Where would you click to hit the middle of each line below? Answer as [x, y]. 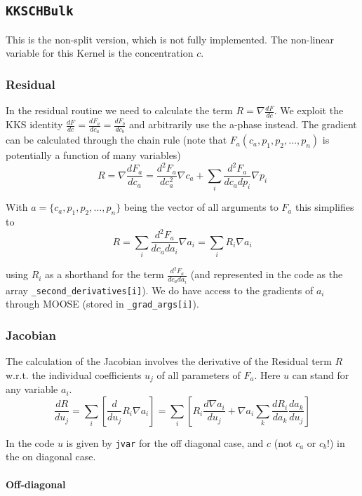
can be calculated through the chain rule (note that [116, 140]
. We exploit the [309, 110]
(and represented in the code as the [267, 274]
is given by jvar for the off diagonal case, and [165, 442]
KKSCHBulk [40, 11]
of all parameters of [199, 374]
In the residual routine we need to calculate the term [119, 110]
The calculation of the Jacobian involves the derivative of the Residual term [169, 361]
